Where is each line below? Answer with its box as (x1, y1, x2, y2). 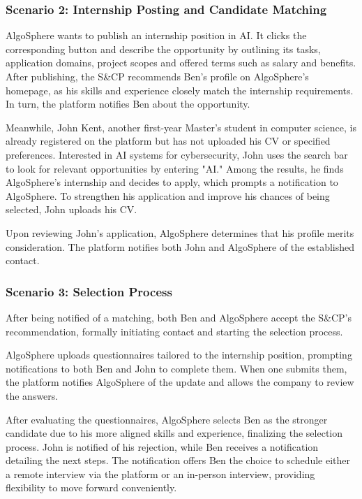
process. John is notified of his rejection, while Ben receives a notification (6, 439, 319, 454)
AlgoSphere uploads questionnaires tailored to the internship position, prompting (6, 347, 352, 362)
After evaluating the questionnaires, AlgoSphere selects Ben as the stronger (6, 412, 328, 426)
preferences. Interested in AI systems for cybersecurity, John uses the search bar (6, 147, 348, 161)
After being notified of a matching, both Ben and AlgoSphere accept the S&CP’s (6, 310, 352, 324)
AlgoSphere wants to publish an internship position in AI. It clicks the (6, 28, 307, 43)
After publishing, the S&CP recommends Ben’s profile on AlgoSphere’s (6, 69, 309, 83)
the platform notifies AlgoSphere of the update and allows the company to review (6, 375, 354, 389)
